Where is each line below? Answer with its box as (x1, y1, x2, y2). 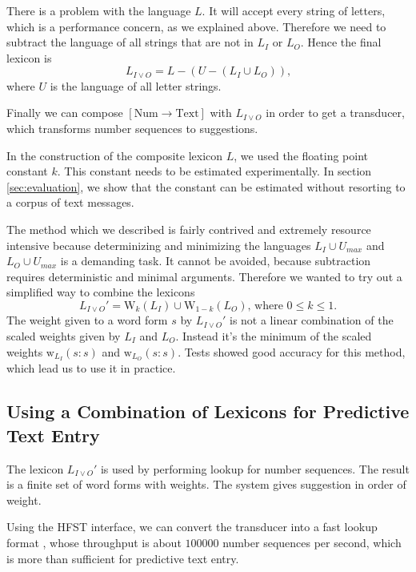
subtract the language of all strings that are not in (6, 34, 254, 50)
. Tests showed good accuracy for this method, (178, 343, 406, 360)
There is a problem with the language (6, 2, 191, 18)
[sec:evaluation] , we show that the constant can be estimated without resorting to (6, 178, 406, 195)
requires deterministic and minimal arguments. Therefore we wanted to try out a (6, 268, 402, 284)
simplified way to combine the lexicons (6, 284, 195, 300)
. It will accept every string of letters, (202, 2, 386, 18)
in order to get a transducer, (266, 104, 405, 121)
